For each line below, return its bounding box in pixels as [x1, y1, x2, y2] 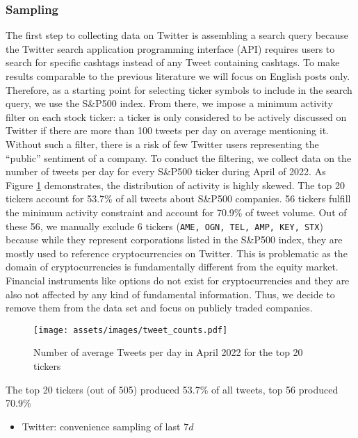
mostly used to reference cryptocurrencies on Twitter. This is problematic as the [6, 245, 348, 260]
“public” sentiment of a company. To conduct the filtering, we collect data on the [6, 150, 352, 165]
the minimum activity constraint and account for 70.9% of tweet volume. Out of [6, 204, 347, 219]
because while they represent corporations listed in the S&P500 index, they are [6, 232, 343, 247]
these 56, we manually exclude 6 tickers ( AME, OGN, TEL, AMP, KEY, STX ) [6, 218, 323, 233]
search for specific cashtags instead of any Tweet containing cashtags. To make [6, 55, 340, 70]
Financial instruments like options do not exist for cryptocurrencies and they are [6, 273, 350, 287]
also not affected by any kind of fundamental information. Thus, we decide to [6, 286, 335, 301]
